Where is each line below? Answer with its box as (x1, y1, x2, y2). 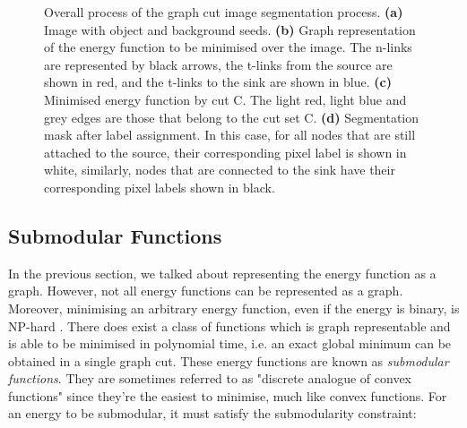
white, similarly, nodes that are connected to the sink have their (44, 160, 395, 179)
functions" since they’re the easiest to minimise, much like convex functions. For (8, 386, 447, 405)
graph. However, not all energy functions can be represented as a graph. (8, 281, 403, 300)
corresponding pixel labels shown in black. (44, 177, 275, 196)
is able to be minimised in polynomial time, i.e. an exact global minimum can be (8, 334, 452, 353)
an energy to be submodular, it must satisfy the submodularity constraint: (8, 404, 417, 423)
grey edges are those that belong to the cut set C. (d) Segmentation (44, 107, 419, 126)
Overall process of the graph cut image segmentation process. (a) (44, 3, 403, 21)
